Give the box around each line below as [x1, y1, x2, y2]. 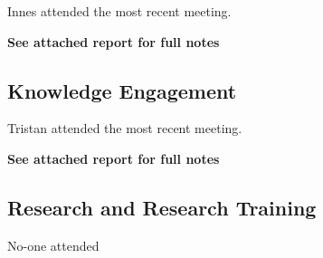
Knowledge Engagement [7, 76, 237, 104]
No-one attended [7, 235, 100, 254]
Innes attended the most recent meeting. [7, 2, 232, 20]
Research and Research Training [7, 193, 317, 221]
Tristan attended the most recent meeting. [7, 119, 242, 138]
